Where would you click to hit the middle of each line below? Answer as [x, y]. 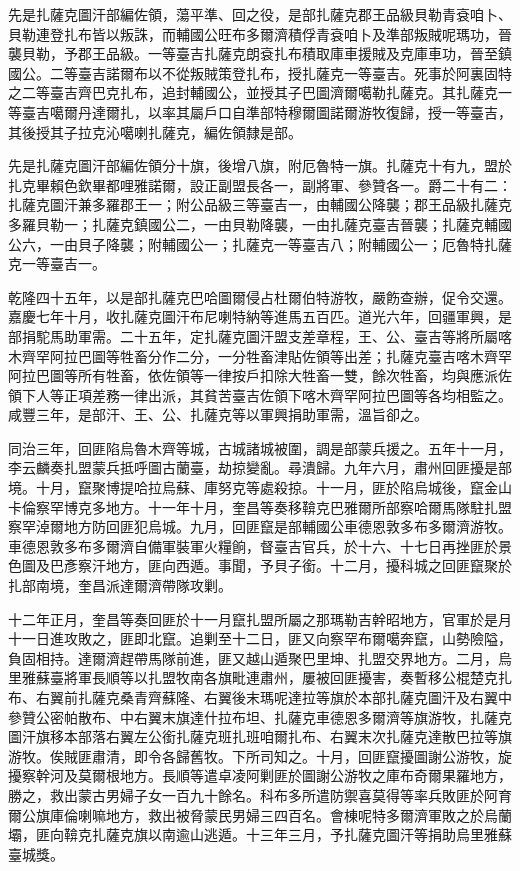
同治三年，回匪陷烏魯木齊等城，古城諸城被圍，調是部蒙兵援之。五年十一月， [260, 447]
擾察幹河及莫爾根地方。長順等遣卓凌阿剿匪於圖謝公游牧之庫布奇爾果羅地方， [260, 775]
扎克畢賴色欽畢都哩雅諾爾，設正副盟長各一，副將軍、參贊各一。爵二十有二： [260, 184]
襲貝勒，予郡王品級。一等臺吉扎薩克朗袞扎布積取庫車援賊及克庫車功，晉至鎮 [260, 53]
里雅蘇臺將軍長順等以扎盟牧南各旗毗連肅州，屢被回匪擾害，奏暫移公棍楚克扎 [260, 677]
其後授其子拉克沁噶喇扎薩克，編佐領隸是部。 [155, 131]
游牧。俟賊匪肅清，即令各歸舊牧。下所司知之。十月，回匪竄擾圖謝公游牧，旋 [260, 755]
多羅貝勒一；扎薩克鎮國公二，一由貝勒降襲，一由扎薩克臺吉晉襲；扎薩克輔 [253, 223]
